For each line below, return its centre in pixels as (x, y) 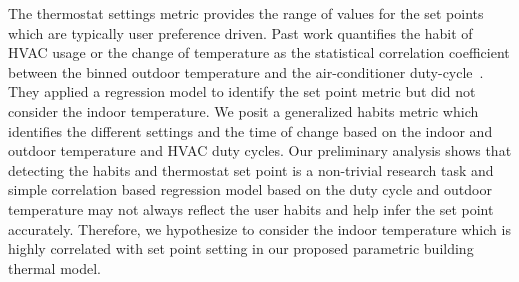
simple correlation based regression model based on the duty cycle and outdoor (250, 189)
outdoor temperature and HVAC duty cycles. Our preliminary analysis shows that (260, 150)
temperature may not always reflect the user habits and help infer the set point (251, 208)
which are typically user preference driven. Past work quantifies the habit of (240, 32)
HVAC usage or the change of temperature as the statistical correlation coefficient (259, 52)
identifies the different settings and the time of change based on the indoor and (250, 130)
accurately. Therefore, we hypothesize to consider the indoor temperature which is (259, 228)
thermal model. (54, 267)
